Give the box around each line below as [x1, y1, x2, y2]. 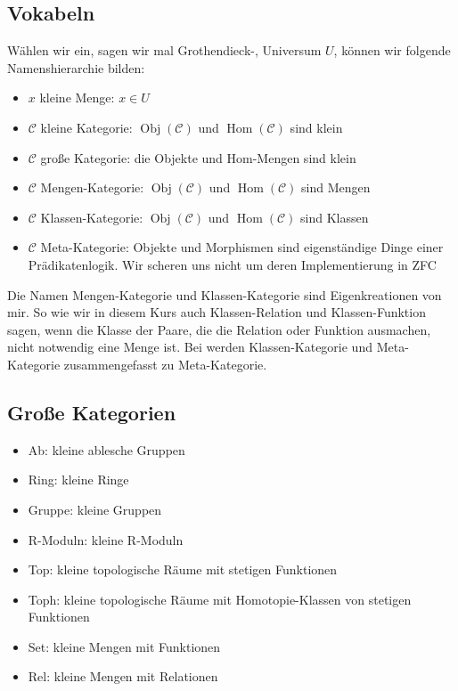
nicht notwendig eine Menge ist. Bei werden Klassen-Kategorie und [7, 337, 372, 356]
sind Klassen [300, 207, 369, 226]
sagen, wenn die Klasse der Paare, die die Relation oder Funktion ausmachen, [7, 320, 431, 338]
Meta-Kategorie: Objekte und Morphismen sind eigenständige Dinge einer [40, 238, 444, 256]
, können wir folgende [333, 41, 451, 60]
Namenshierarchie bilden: [7, 58, 145, 77]
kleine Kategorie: [40, 118, 133, 136]
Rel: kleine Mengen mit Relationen [28, 667, 218, 686]
